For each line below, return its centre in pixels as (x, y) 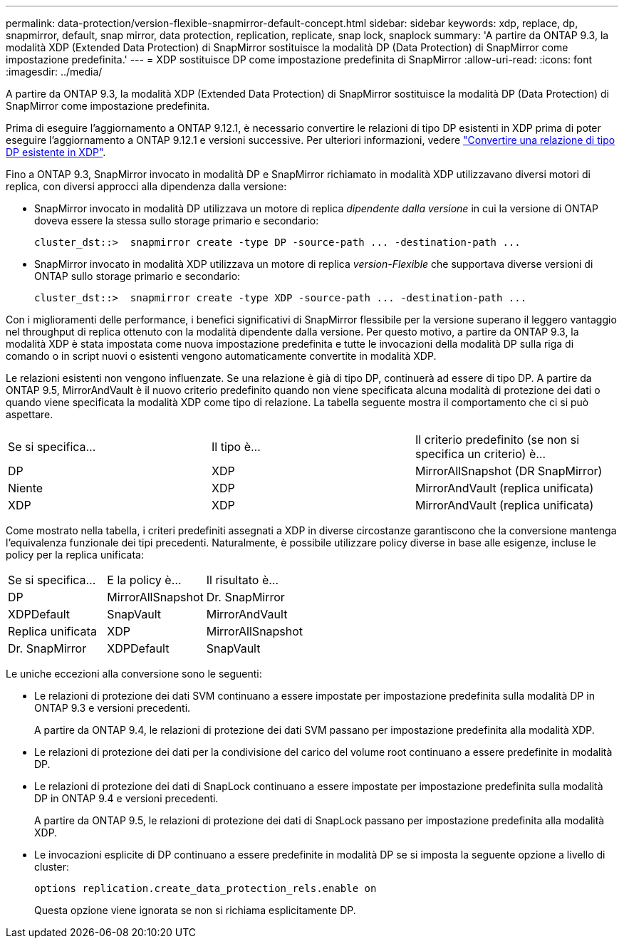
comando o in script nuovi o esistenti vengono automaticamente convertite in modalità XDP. (221, 356)
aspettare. (30, 414)
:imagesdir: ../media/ (54, 72)
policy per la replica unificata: (75, 555)
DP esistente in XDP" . (56, 152)
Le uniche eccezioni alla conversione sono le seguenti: (134, 674)
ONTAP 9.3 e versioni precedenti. (113, 708)
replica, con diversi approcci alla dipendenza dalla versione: (146, 186)
